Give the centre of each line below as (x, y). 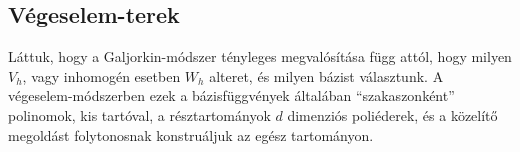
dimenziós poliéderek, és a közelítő (392, 114)
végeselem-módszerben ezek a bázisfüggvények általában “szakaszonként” (231, 95)
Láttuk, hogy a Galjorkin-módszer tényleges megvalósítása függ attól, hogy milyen (260, 56)
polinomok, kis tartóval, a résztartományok (139, 114)
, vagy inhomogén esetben (101, 75)
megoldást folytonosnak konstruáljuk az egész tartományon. (191, 134)
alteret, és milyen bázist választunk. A (326, 75)
